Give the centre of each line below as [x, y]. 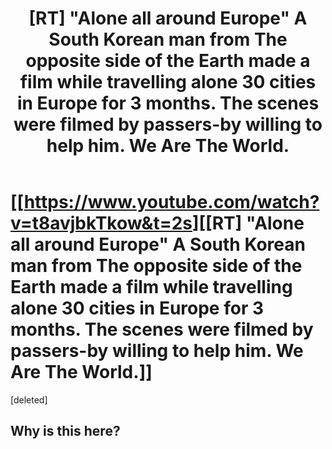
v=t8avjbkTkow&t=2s [101, 223]
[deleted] [29, 399]
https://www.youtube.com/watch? [171, 202]
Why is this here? [65, 431]
